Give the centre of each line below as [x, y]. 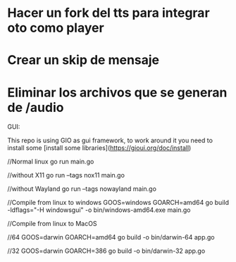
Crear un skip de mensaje [83, 60]
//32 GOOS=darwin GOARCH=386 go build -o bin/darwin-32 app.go [106, 251]
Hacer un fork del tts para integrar [108, 13]
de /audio [36, 107]
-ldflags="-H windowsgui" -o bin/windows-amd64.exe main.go [99, 210]
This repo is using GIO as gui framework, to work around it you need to [110, 141]
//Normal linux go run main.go [51, 162]
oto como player [56, 28]
